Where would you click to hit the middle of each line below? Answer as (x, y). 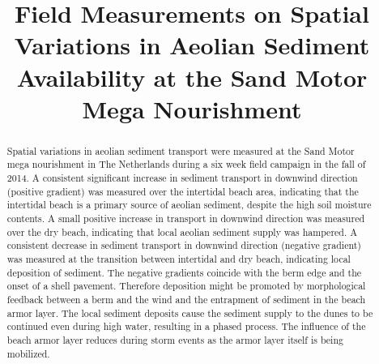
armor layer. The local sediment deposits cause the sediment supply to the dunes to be (190, 313)
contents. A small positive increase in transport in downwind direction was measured (186, 218)
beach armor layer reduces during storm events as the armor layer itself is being (175, 339)
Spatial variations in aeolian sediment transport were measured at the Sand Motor (181, 150)
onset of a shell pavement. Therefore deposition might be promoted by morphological (186, 286)
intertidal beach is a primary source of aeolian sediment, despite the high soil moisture (189, 205)
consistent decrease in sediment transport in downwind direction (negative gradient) (184, 245)
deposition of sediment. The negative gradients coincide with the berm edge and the (184, 272)
